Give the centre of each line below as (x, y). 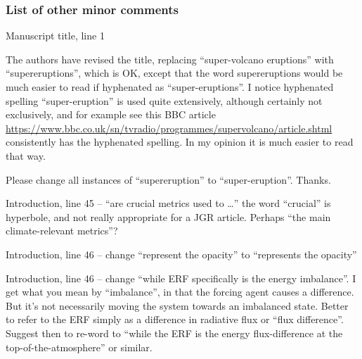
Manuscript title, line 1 (55, 36)
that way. (26, 155)
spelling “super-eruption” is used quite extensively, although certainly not (164, 100)
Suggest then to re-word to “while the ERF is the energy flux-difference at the (174, 333)
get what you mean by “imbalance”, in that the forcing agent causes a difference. (180, 292)
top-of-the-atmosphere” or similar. (79, 347)
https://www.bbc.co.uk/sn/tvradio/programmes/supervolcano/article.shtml (169, 128)
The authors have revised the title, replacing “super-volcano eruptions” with (170, 59)
